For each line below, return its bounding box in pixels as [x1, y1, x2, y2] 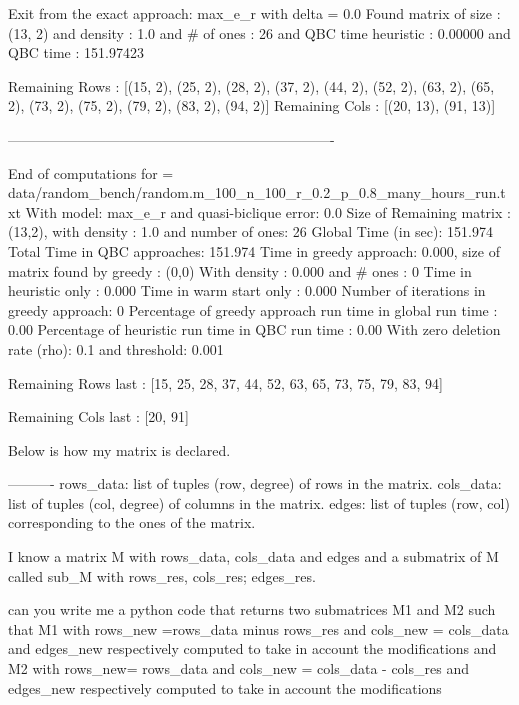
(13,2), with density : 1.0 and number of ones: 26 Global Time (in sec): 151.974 [8, 221, 493, 242]
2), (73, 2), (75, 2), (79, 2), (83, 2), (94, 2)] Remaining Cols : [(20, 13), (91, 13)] [8, 95, 496, 116]
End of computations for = [8, 162, 174, 183]
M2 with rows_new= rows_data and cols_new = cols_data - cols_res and [8, 658, 469, 679]
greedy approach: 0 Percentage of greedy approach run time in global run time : [8, 299, 498, 320]
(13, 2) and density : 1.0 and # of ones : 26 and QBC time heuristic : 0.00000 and [8, 22, 511, 43]
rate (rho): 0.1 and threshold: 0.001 [8, 338, 224, 359]
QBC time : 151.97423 [8, 42, 144, 63]
